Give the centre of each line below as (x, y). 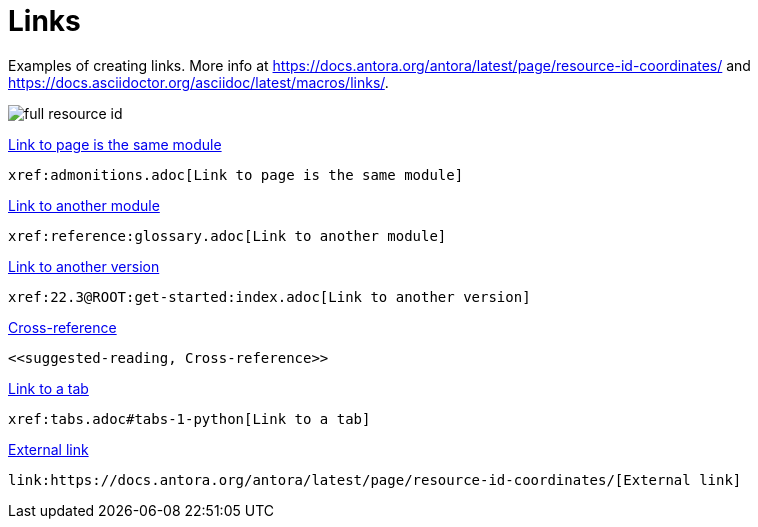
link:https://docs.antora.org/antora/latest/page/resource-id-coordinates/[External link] (375, 479)
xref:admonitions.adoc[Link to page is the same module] (236, 174)
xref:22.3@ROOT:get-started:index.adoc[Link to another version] (269, 296)
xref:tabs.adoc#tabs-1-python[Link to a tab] (189, 418)
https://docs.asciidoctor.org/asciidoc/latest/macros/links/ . (198, 82)
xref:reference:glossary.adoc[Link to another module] (227, 235)
